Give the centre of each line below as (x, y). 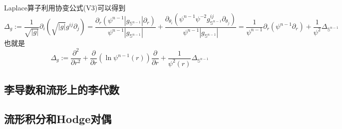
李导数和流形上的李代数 (62, 90)
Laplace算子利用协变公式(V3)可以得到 (65, 7)
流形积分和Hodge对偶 (58, 119)
